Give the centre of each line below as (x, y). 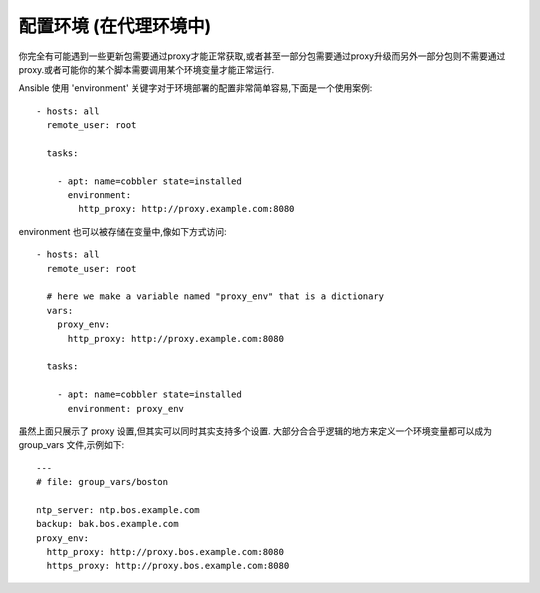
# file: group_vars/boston (102, 482)
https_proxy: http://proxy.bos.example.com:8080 (168, 566)
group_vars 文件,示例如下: (71, 445)
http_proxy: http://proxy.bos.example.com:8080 (165, 552)
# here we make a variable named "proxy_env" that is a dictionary (215, 296)
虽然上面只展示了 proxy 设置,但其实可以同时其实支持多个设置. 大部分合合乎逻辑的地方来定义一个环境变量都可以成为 (255, 431)
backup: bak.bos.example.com (107, 524)
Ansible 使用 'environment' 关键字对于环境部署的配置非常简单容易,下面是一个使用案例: (195, 88)
